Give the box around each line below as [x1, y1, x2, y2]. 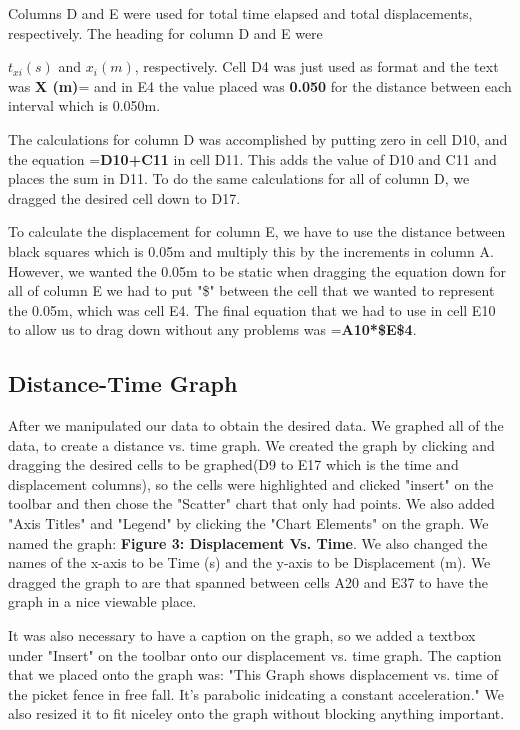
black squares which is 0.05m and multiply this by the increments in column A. [8, 240, 494, 261]
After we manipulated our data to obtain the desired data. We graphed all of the [8, 415, 504, 436]
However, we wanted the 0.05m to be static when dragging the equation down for [8, 260, 506, 281]
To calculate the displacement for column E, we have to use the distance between [8, 221, 506, 242]
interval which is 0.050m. [8, 95, 161, 116]
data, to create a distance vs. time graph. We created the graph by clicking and [8, 434, 495, 455]
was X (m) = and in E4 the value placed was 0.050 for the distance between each [8, 75, 512, 96]
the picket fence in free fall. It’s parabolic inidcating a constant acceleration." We [8, 683, 504, 704]
